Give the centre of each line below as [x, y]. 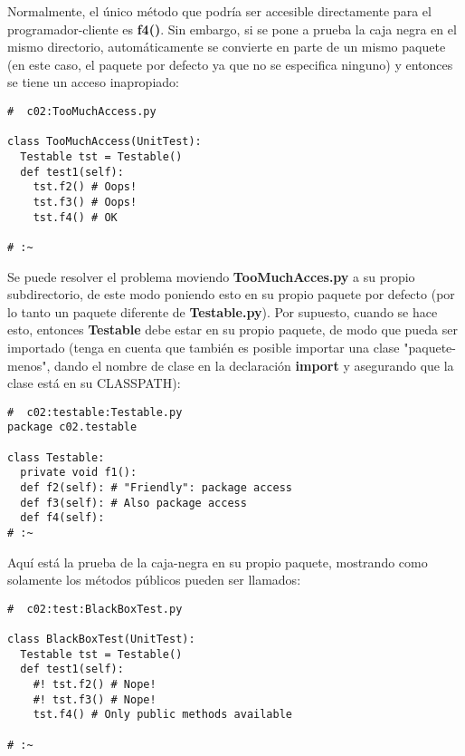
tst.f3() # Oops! [85, 202]
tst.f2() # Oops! [85, 187]
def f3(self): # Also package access [133, 503]
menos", [29, 365]
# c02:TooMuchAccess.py [82, 111]
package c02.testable [72, 427]
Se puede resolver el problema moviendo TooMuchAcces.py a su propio [211, 276]
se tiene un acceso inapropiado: [93, 82]
